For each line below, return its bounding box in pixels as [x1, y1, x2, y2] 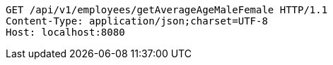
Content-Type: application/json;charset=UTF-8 [6, 15, 268, 27]
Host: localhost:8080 [6, 27, 125, 38]
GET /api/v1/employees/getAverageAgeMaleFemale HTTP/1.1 [6, 4, 328, 15]
